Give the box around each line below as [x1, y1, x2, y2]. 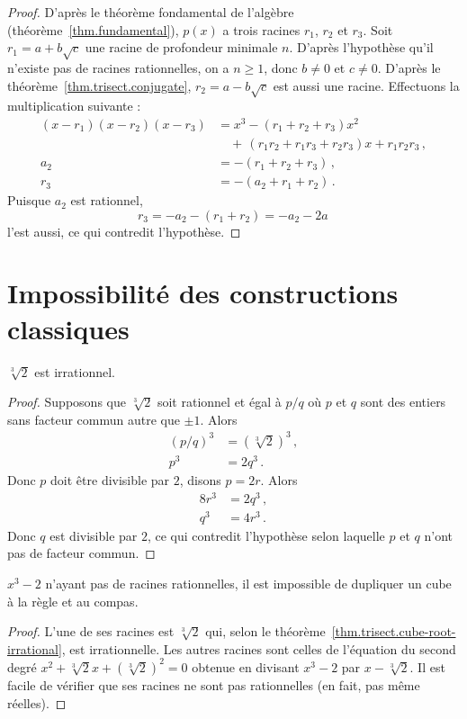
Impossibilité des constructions [7, 274, 399, 311]
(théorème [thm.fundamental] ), [7, 20, 179, 39]
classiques [7, 310, 130, 346]
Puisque [7, 191, 51, 210]
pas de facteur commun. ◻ [7, 544, 156, 562]
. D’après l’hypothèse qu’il [289, 38, 434, 57]
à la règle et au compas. [7, 591, 139, 610]
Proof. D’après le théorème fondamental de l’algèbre [7, 3, 294, 21]
